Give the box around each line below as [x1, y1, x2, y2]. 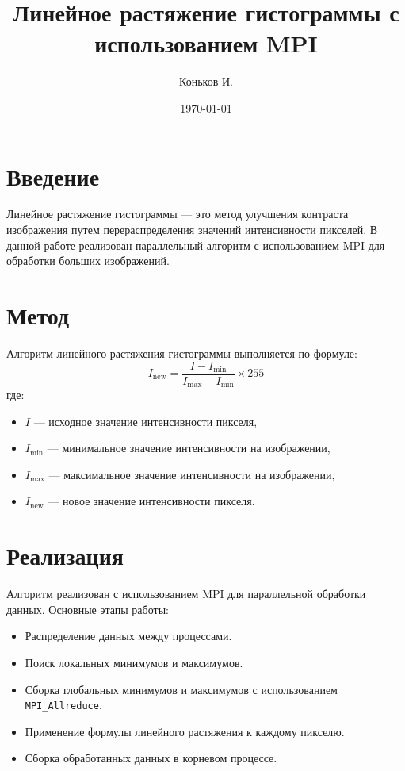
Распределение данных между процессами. [25, 627, 232, 644]
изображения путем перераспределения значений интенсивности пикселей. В [6, 221, 378, 238]
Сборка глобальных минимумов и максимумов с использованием [25, 681, 338, 697]
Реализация [6, 539, 124, 572]
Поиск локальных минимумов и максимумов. [25, 654, 243, 670]
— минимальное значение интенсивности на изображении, [47, 439, 330, 456]
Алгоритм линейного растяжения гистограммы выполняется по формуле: [6, 344, 357, 361]
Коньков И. [179, 73, 233, 90]
